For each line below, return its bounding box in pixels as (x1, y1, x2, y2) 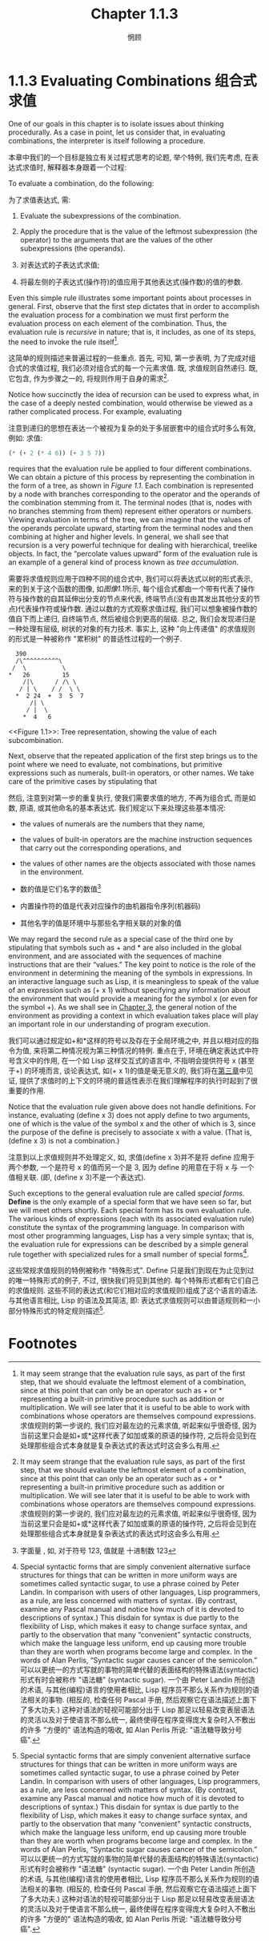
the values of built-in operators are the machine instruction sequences (19, 834, 253, 844)
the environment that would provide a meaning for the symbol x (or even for (8, 994, 259, 1003)
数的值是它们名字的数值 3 (19, 882, 102, 894)
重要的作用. (8, 1086, 46, 1095)
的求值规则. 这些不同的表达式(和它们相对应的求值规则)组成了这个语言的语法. (8, 1286, 259, 1296)
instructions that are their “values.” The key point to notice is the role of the (8, 959, 256, 969)
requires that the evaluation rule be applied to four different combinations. (8, 464, 252, 473)
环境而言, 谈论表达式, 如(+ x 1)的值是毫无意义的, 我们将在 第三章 (31, 1066, 239, 1075)
